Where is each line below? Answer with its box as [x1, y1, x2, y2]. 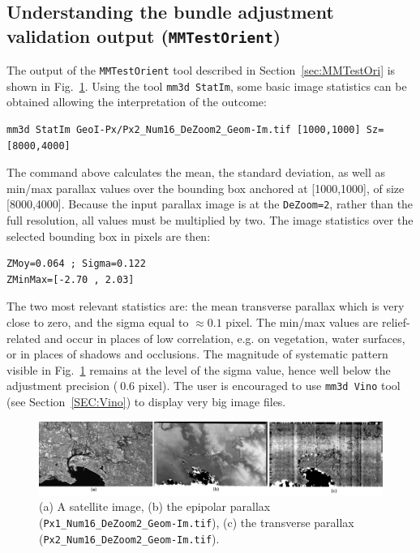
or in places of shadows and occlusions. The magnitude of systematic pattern [6, 345, 388, 362]
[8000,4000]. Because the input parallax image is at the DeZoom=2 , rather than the [6, 195, 414, 212]
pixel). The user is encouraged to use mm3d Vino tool [138, 377, 401, 394]
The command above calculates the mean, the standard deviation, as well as [6, 164, 385, 181]
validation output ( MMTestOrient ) [6, 23, 281, 48]
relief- [381, 314, 410, 331]
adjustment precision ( [6, 377, 118, 394]
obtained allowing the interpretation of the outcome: [6, 93, 267, 110]
